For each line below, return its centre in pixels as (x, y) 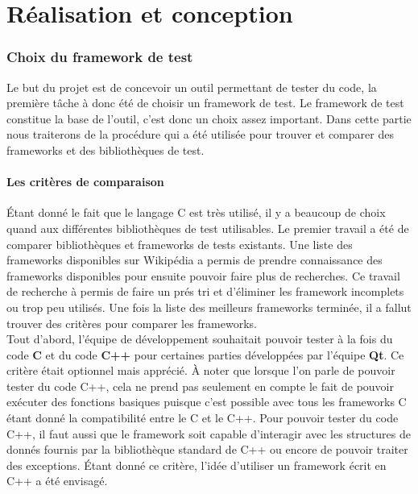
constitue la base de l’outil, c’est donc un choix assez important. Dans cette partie (209, 118)
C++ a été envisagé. (57, 481)
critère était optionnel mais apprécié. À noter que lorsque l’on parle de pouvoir (201, 370)
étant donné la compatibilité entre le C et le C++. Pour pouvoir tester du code (203, 418)
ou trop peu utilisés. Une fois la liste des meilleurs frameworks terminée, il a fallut (209, 307)
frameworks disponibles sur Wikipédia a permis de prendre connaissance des (195, 260)
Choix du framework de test (100, 57)
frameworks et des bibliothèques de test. (106, 149)
